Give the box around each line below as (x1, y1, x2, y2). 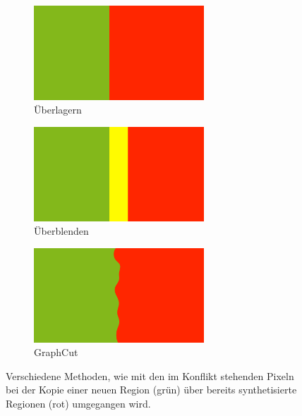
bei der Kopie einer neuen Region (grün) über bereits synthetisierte (6, 382, 297, 397)
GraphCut (34, 345, 78, 360)
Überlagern (34, 102, 82, 117)
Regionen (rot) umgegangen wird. (6, 396, 151, 411)
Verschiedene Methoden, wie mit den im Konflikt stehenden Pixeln (6, 368, 294, 383)
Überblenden (34, 224, 89, 238)
